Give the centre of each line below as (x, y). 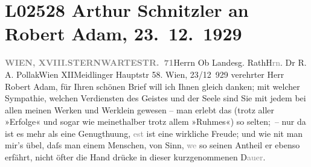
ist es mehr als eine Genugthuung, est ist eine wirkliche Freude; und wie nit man (154, 133)
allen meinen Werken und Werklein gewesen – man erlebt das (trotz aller (139, 109)
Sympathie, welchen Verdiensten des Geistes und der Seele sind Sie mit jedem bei (155, 98)
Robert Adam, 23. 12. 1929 (123, 33)
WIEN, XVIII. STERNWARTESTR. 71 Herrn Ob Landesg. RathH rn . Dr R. (156, 62)
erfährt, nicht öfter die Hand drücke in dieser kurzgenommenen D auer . (135, 157)
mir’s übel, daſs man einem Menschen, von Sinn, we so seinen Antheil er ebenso (152, 145)
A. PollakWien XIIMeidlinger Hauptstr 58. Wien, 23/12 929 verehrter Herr (145, 74)
